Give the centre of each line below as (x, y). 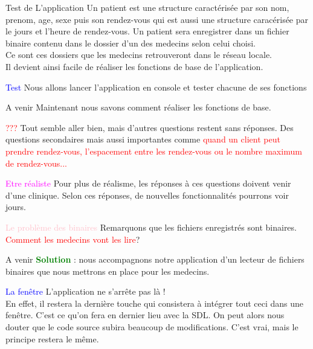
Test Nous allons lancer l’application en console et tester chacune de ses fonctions (156, 87)
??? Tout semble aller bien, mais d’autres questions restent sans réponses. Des (150, 127)
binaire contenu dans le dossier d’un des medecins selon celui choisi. (131, 43)
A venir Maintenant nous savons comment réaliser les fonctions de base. (138, 107)
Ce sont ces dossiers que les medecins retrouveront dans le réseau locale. (139, 55)
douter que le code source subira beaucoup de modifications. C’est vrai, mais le (152, 327)
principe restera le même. (52, 338)
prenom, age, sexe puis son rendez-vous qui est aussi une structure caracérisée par (157, 19)
